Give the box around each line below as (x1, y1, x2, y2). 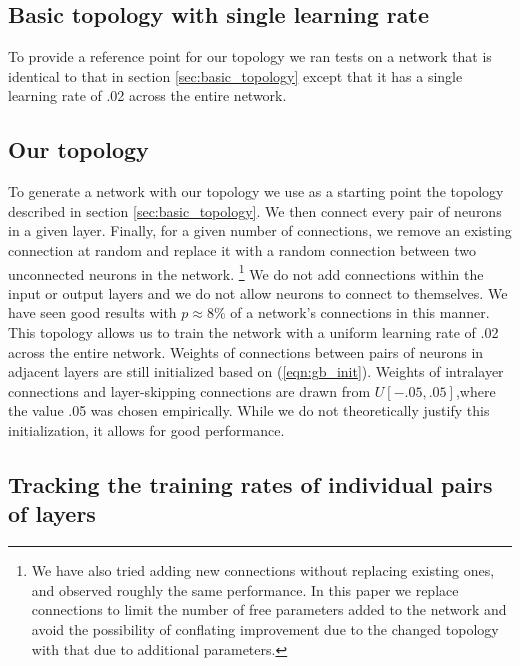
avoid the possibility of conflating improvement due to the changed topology (31, 618, 499, 639)
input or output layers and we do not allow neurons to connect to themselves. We (8, 282, 508, 303)
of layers (8, 498, 96, 529)
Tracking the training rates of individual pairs (8, 468, 493, 499)
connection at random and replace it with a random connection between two (8, 239, 476, 260)
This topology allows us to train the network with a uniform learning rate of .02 (8, 322, 499, 342)
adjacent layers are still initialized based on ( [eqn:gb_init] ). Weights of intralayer (8, 361, 504, 382)
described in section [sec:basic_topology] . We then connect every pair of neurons (8, 200, 502, 221)
